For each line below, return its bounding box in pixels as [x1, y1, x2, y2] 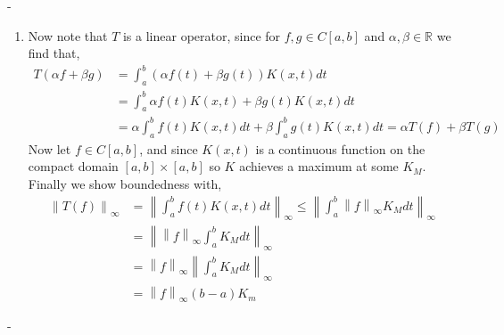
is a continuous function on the [255, 139, 426, 158]
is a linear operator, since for [122, 26, 281, 45]
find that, [28, 44, 80, 62]
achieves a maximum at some [239, 157, 399, 176]
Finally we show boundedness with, [28, 174, 222, 192]
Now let [28, 139, 71, 158]
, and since [139, 139, 198, 158]
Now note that [28, 26, 108, 45]
